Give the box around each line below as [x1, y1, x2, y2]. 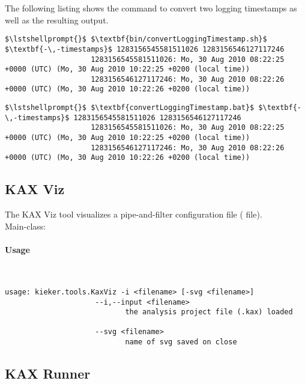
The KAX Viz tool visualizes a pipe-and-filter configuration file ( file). [5, 208, 262, 221]
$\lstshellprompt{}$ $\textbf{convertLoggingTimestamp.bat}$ [5, 103, 255, 112]
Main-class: [5, 219, 46, 232]
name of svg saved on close [125, 338, 237, 347]
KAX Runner [5, 364, 91, 383]
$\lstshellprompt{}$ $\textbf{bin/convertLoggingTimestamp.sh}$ [5, 35, 267, 44]
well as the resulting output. [5, 13, 109, 26]
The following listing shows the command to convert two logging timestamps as [5, 2, 297, 14]
